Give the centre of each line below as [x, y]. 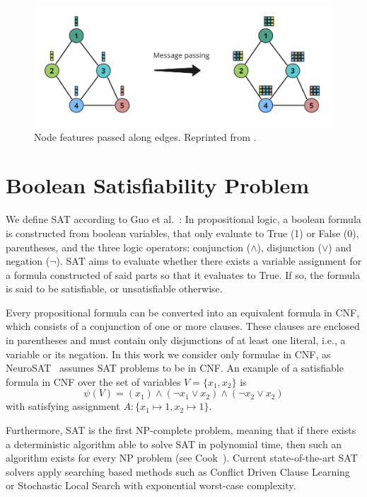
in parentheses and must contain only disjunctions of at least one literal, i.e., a [176, 340]
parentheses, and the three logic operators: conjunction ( [128, 247]
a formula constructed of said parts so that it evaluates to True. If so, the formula [183, 274]
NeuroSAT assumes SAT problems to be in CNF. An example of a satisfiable [175, 368]
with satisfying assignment [63, 406]
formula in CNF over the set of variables [93, 381]
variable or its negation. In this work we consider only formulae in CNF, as [168, 354]
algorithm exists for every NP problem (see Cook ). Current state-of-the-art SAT [182, 458]
